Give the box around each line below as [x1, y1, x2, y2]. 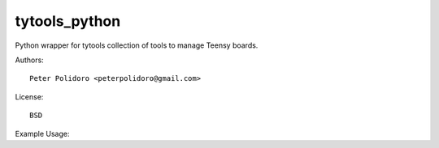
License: [15, 91, 44, 101]
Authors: [15, 55, 44, 65]
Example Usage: [15, 129, 70, 138]
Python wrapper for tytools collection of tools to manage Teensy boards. [15, 40, 259, 50]
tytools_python [15, 12, 121, 30]
